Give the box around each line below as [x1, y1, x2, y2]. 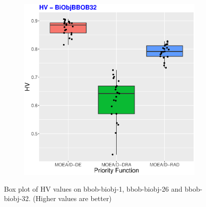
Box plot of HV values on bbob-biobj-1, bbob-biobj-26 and [4, 183, 183, 194]
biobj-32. [4, 193, 31, 204]
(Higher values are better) [33, 193, 112, 204]
